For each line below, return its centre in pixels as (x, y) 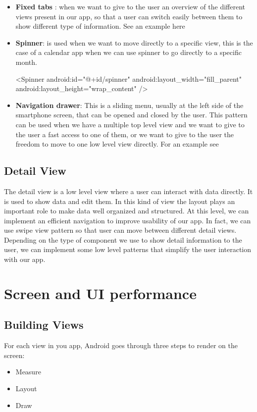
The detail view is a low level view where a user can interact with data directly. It (128, 191)
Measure (28, 372)
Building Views (44, 325)
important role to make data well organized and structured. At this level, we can (127, 211)
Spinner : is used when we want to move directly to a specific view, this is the (134, 42)
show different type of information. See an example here (100, 26)
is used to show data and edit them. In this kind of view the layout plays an (120, 201)
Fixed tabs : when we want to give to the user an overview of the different (130, 6)
